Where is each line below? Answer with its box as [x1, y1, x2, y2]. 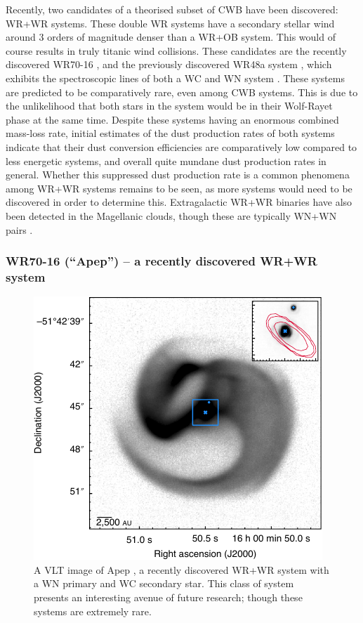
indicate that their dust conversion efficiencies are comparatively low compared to [6, 139, 357, 154]
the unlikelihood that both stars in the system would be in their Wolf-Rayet [6, 98, 333, 113]
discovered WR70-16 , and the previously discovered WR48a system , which [6, 57, 332, 72]
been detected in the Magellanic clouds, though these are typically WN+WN [6, 208, 337, 223]
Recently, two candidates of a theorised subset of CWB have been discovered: [6, 2, 338, 16]
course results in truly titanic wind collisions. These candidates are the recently [6, 43, 347, 58]
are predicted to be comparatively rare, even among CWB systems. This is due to [6, 84, 358, 99]
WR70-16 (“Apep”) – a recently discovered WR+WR [6, 252, 317, 270]
